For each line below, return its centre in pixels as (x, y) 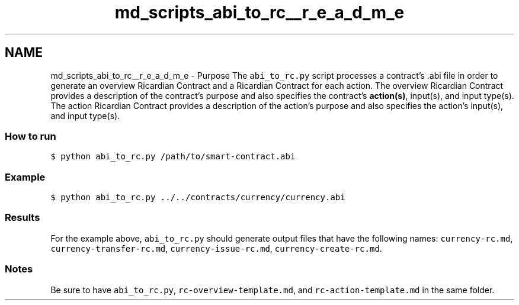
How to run (31, 136)
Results (23, 218)
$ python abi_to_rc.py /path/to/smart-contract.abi (173, 157)
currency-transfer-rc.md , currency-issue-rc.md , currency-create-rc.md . (216, 248)
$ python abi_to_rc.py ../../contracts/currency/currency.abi (198, 198)
